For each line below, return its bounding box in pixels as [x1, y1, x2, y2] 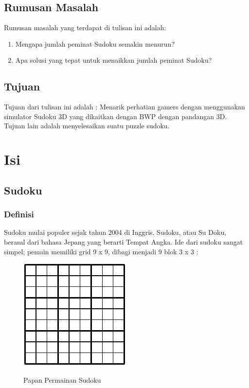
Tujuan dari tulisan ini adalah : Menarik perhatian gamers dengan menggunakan [4, 102, 245, 112]
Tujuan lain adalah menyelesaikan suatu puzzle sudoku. [4, 121, 170, 131]
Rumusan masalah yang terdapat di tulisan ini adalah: [4, 22, 166, 33]
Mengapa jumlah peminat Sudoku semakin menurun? [15, 38, 175, 49]
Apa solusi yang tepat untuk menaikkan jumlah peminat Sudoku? [15, 55, 212, 65]
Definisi [4, 208, 34, 220]
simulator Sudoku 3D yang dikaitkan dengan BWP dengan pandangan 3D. [4, 111, 227, 121]
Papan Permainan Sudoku [23, 374, 101, 385]
